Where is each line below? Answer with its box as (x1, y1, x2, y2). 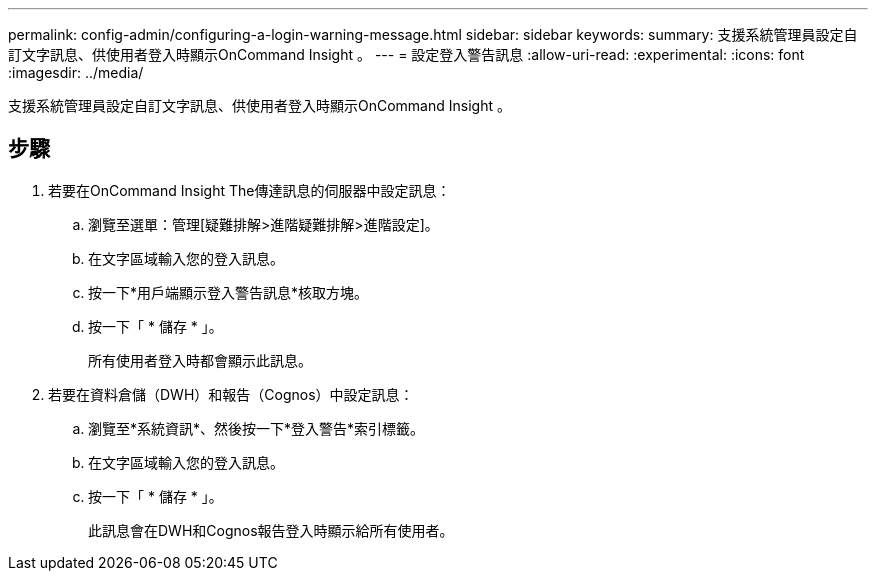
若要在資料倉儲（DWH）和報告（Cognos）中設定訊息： (48, 385, 414, 403)
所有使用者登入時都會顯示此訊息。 (88, 351, 312, 369)
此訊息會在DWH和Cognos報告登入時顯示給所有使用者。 (88, 521, 454, 539)
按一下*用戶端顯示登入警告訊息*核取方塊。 (88, 283, 369, 301)
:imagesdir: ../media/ (8, 64, 144, 81)
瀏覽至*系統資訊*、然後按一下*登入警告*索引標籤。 (88, 419, 425, 437)
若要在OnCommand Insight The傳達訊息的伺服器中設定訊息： (48, 181, 451, 199)
